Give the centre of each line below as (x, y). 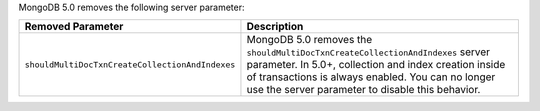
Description (275, 27)
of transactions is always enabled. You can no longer (371, 77)
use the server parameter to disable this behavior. (363, 90)
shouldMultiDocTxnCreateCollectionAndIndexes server (368, 52)
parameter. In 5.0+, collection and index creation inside (376, 65)
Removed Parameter (74, 27)
